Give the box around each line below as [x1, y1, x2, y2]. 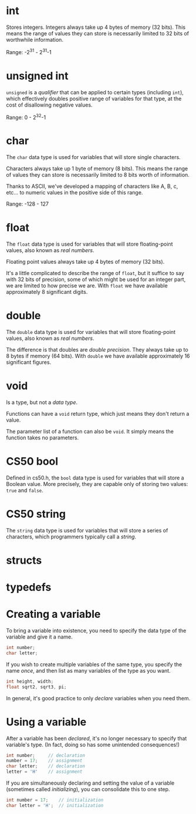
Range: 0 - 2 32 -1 [6, 112, 46, 121]
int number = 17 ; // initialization [6, 797, 104, 803]
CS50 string [6, 508, 66, 521]
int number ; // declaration [6, 752, 85, 758]
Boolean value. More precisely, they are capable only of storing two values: [6, 480, 188, 487]
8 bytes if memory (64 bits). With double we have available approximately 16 [6, 352, 190, 359]
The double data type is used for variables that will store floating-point [6, 329, 176, 335]
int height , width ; [6, 679, 54, 684]
